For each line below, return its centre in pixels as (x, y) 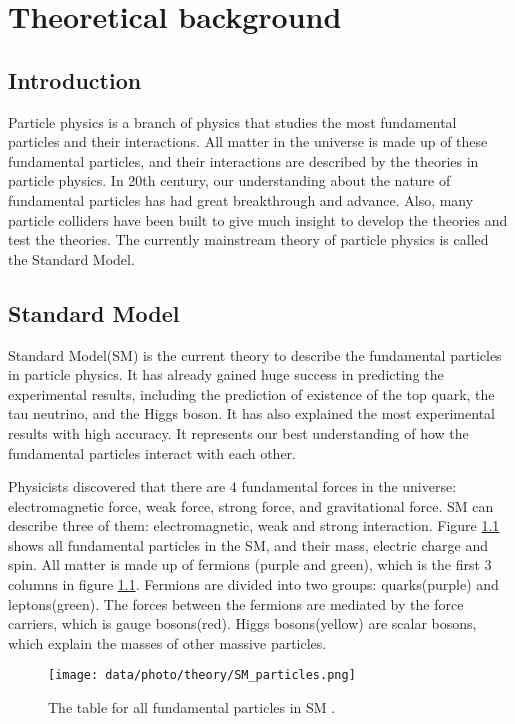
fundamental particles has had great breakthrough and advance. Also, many (241, 199)
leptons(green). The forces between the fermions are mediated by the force (236, 603)
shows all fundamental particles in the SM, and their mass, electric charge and (248, 544)
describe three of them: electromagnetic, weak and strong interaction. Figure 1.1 (254, 525)
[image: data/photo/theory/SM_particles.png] (202, 675)
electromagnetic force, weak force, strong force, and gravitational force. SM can (251, 505)
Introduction (75, 79)
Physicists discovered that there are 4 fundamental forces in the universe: (232, 486)
